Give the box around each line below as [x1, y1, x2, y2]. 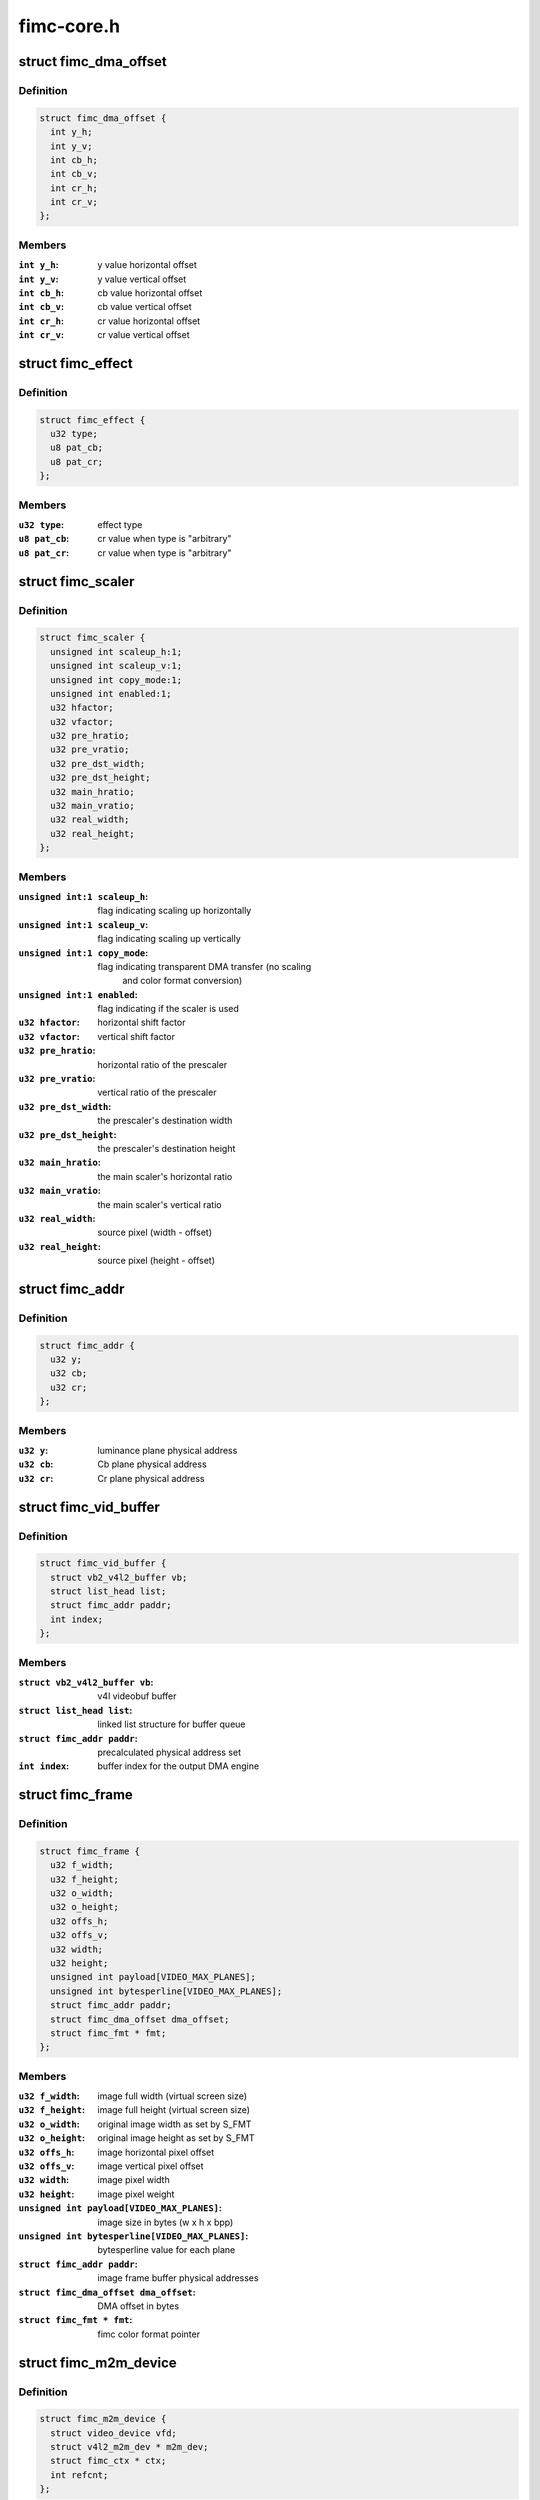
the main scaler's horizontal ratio [97, 1170, 233, 1182]
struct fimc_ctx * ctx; [50, 2455, 167, 2467]
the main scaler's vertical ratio [97, 1198, 222, 1210]
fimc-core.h [18, 15, 120, 37]
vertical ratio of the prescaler [97, 1086, 217, 1099]
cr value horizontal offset [97, 315, 201, 327]
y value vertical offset [97, 273, 187, 285]
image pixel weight [97, 2188, 175, 2200]
